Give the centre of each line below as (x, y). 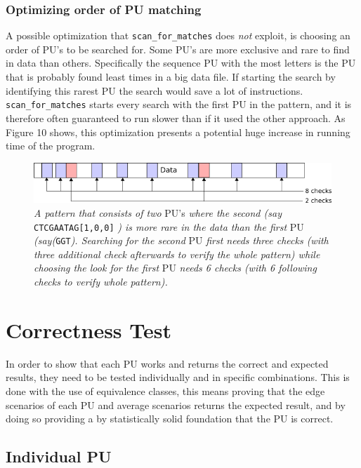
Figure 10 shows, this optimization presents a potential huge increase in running (178, 132)
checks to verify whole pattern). (101, 282)
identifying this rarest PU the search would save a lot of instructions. (155, 90)
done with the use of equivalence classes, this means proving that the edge (165, 390)
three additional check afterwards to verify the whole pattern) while (177, 254)
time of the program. (51, 146)
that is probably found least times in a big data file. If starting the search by (171, 77)
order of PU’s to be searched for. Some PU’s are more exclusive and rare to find (178, 49)
